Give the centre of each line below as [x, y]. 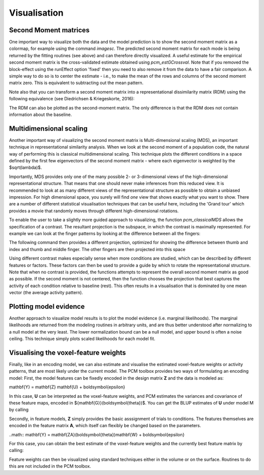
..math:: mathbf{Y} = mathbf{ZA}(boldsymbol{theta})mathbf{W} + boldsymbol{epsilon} [97, 434]
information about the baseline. [40, 114]
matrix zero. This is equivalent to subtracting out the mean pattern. [76, 83]
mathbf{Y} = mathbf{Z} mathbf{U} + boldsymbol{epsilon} [67, 387]
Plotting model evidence [47, 306]
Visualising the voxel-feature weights [67, 352]
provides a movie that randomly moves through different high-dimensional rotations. [94, 211]
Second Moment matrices [49, 30]
